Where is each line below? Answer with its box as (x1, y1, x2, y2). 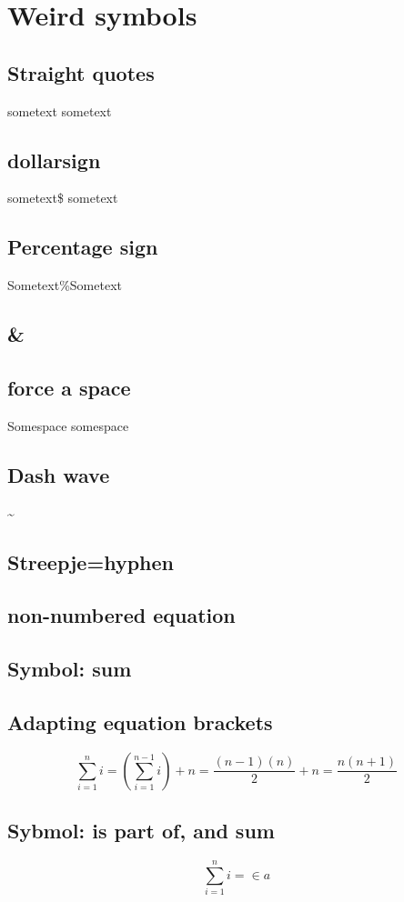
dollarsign (7, 145, 101, 174)
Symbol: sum (7, 655, 132, 683)
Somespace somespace (7, 416, 129, 435)
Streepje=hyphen (7, 547, 175, 576)
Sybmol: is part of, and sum (7, 817, 275, 845)
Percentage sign (7, 233, 158, 261)
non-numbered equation (7, 601, 236, 629)
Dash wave (7, 460, 110, 488)
